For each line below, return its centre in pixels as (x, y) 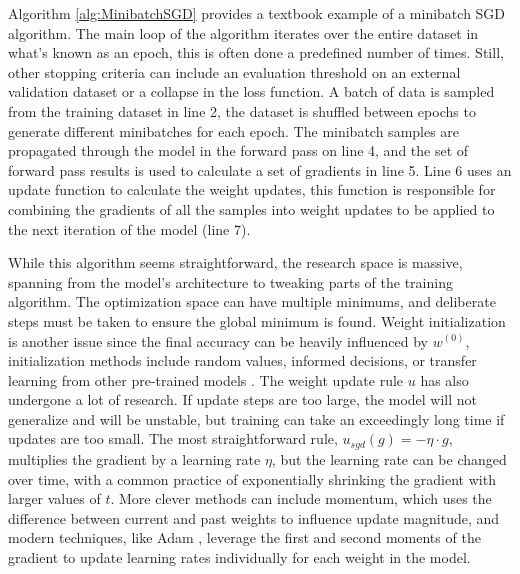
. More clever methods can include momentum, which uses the (301, 498)
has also (444, 379)
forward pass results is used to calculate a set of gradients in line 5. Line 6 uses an (260, 169)
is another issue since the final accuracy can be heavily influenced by (218, 340)
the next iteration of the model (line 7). (129, 228)
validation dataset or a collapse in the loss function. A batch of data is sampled (251, 91)
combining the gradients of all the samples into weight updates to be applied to (251, 208)
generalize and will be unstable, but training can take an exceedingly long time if (256, 418)
